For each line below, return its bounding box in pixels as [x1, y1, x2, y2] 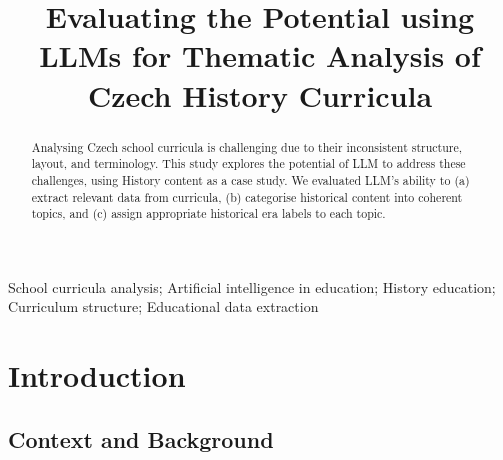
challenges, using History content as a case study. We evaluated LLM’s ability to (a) [31, 171, 470, 188]
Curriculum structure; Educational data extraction [8, 296, 319, 317]
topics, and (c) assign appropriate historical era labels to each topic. [31, 205, 386, 222]
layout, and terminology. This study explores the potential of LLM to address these [31, 155, 466, 172]
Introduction [8, 355, 186, 396]
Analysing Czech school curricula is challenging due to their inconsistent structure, [31, 138, 463, 155]
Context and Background [8, 423, 274, 454]
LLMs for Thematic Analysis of [39, 35, 481, 76]
